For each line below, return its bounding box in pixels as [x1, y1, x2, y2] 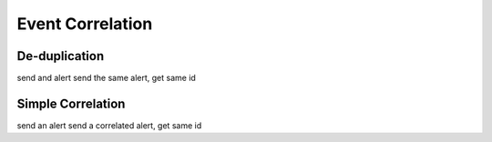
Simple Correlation [16, 96, 126, 111]
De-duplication [16, 48, 105, 64]
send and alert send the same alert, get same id [16, 73, 196, 84]
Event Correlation [16, 14, 153, 34]
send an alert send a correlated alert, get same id [16, 119, 202, 131]
